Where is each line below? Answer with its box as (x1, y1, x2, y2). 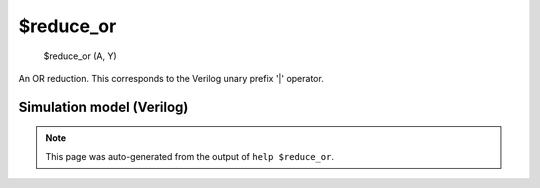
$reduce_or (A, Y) (43, 50, 117, 62)
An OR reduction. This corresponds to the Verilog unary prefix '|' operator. (18, 72, 324, 84)
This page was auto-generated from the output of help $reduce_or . (45, 150, 335, 162)
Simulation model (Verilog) (18, 98, 189, 115)
